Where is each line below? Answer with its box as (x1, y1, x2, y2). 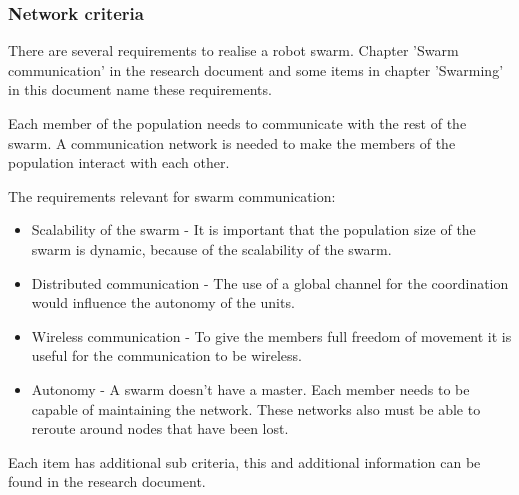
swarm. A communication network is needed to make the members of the (8, 132, 456, 153)
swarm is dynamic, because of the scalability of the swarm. (31, 238, 392, 259)
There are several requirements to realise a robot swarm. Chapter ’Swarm (8, 40, 459, 61)
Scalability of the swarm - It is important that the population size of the (31, 219, 476, 240)
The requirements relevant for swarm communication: (8, 185, 336, 206)
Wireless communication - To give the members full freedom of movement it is (31, 325, 512, 346)
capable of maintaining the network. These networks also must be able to (31, 398, 481, 419)
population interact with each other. (8, 152, 230, 173)
